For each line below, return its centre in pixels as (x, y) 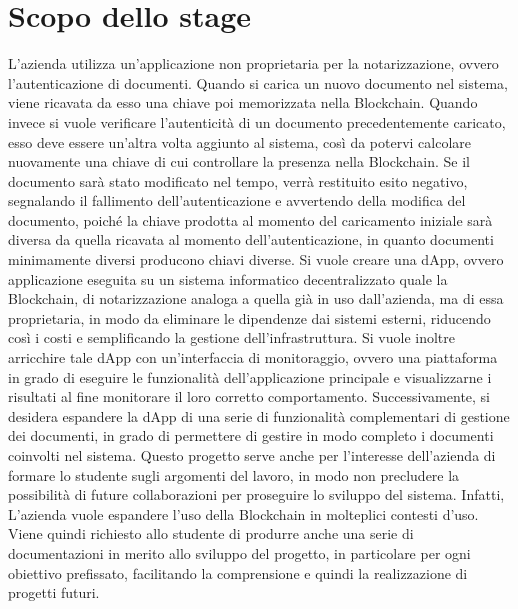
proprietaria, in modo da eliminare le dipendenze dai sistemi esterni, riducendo (249, 317)
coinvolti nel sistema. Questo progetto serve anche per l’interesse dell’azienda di (252, 455)
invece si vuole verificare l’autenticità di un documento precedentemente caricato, (257, 121)
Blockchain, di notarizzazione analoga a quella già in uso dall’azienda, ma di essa (256, 298)
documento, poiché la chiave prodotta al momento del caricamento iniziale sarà (250, 219)
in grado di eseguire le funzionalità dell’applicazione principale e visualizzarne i (250, 376)
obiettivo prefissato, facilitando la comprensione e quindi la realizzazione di (238, 572)
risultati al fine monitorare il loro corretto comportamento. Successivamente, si (249, 396)
